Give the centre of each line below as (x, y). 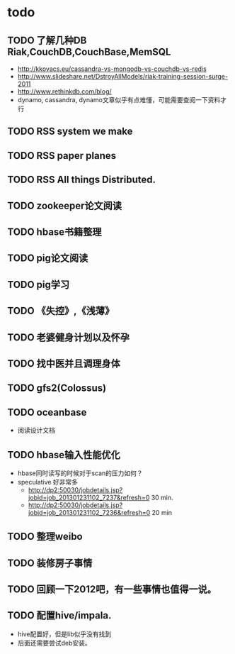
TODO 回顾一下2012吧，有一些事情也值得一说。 (112, 589)
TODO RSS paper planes (62, 156)
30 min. (162, 497)
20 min (162, 512)
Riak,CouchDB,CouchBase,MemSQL (89, 51)
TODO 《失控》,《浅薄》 (61, 311)
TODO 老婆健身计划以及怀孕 (68, 337)
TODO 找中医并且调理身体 (64, 364)
